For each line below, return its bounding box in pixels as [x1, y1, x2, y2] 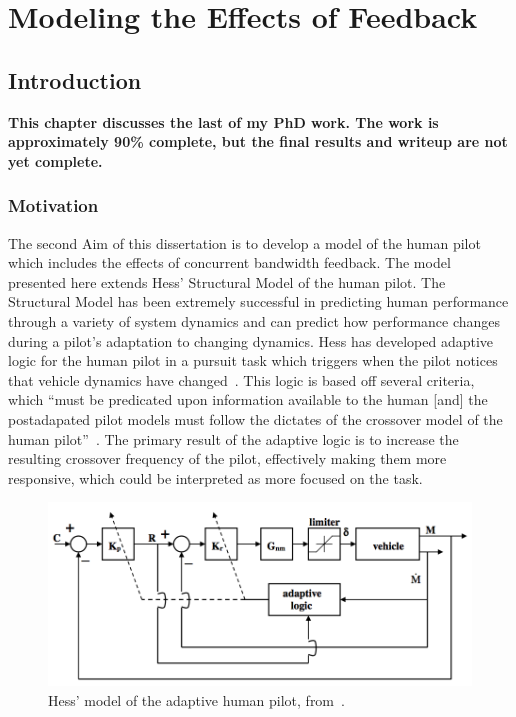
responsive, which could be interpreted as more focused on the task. [8, 467, 423, 488]
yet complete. [8, 150, 103, 171]
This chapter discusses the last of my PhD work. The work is [8, 111, 439, 132]
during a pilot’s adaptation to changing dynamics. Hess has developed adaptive [8, 330, 494, 351]
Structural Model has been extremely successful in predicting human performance [8, 291, 509, 312]
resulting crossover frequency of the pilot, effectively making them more [8, 448, 447, 469]
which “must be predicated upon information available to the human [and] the [8, 389, 488, 410]
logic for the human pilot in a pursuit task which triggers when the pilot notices [8, 350, 498, 371]
